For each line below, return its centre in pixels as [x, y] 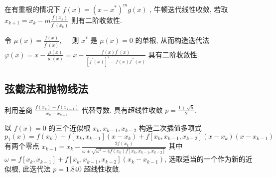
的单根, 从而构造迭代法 [172, 40]
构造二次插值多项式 [170, 127]
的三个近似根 [69, 127]
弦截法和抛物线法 [46, 88]
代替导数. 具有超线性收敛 [122, 109]
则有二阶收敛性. [97, 20]
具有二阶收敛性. [174, 54]
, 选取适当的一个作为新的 [205, 159]
